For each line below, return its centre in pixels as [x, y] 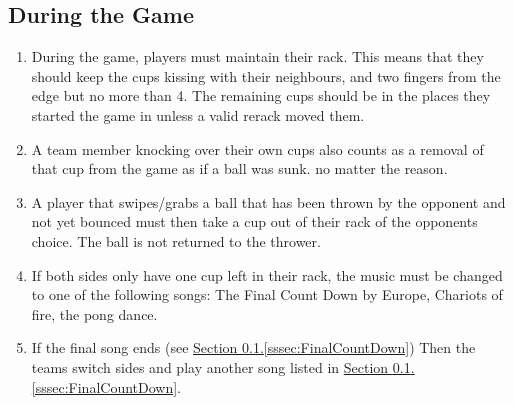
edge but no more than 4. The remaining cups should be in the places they [261, 95]
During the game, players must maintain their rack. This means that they [257, 56]
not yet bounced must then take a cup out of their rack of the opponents [254, 221]
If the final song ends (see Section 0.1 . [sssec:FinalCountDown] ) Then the [253, 347]
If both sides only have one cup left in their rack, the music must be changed [267, 274]
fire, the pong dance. [94, 313]
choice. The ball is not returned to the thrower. [176, 240]
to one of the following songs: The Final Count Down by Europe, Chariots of [267, 294]
